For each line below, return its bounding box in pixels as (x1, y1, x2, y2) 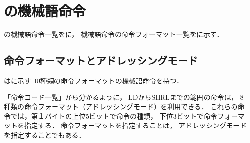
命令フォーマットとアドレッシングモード (4, 53, 198, 68)
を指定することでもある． (4, 129, 86, 140)
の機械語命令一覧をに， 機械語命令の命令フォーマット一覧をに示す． (4, 29, 224, 39)
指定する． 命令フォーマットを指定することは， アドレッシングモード (24, 120, 247, 130)
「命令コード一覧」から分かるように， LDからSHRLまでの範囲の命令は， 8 (4, 92, 244, 102)
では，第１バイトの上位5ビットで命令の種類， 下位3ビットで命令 (10, 111, 217, 121)
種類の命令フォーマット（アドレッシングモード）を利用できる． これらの (4, 101, 238, 111)
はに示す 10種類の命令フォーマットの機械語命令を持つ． (4, 75, 183, 85)
